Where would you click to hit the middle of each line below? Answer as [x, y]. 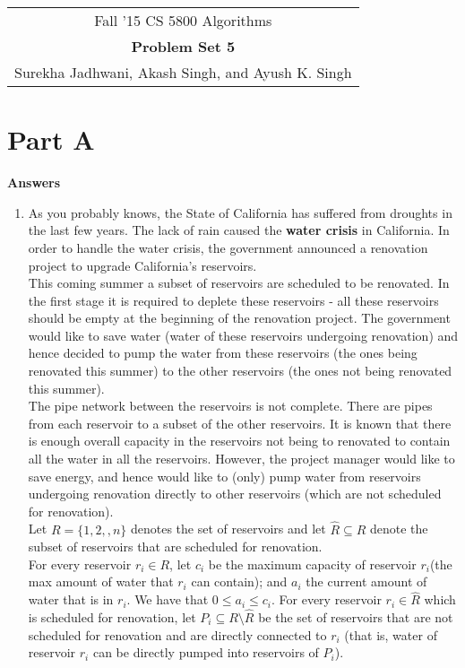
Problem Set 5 [183, 46]
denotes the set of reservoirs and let [228, 529]
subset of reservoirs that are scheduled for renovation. [175, 547]
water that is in [71, 599]
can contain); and [239, 581]
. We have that [168, 599]
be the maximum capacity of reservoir [312, 564]
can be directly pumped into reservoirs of [206, 652]
